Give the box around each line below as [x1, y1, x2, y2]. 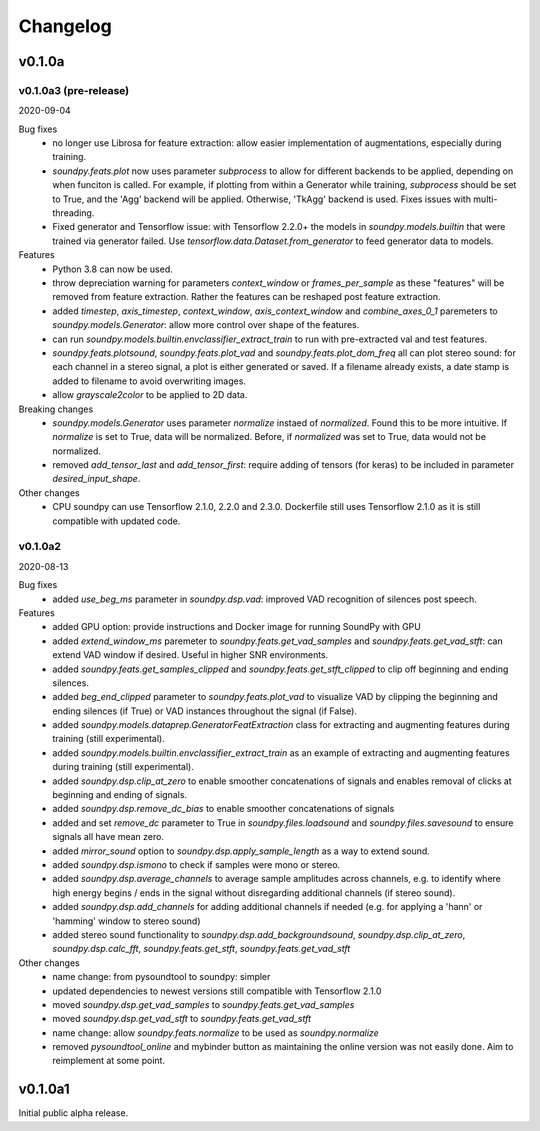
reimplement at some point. [52, 1055, 165, 1067]
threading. [52, 207, 95, 219]
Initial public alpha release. [18, 1107, 129, 1119]
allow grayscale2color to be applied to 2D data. [52, 389, 248, 401]
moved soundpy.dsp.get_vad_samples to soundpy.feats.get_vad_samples [52, 998, 355, 1010]
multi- [473, 193, 498, 205]
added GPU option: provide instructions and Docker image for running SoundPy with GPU [52, 621, 422, 633]
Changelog [18, 15, 112, 37]
